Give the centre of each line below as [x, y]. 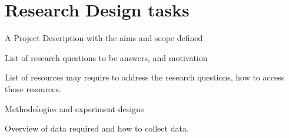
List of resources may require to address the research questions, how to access [145, 77]
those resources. [33, 88]
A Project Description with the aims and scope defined [104, 38]
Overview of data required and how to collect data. [97, 128]
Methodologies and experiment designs [74, 108]
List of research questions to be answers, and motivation [106, 57]
